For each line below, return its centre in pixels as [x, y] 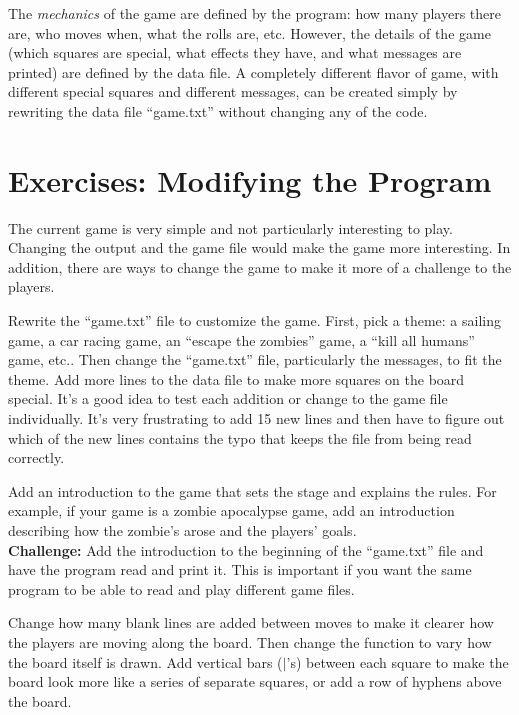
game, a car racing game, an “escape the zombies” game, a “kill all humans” [241, 339]
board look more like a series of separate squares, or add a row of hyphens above [255, 681]
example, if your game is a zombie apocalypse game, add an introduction [231, 510]
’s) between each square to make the [397, 661]
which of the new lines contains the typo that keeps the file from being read [240, 437]
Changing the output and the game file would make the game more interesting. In [259, 247]
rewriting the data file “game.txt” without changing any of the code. [218, 110]
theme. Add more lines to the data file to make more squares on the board [236, 378]
